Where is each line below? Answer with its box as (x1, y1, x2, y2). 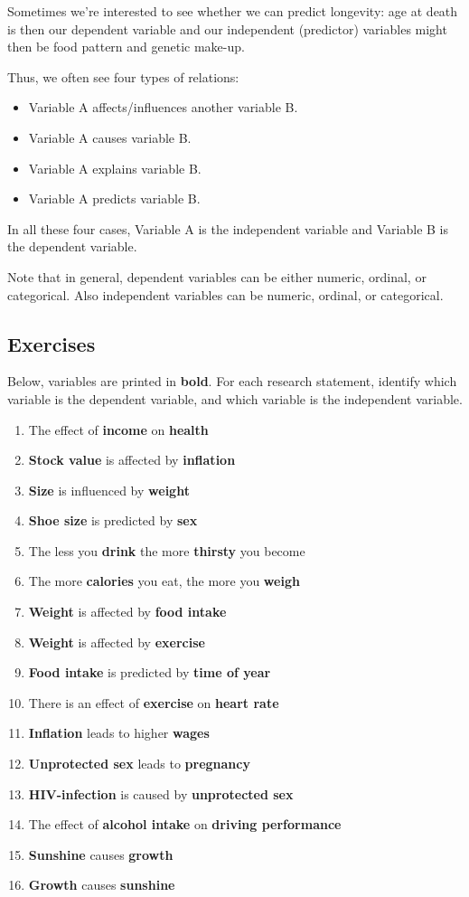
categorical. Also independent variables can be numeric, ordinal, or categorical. (7, 285, 444, 304)
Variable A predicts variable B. (28, 189, 201, 208)
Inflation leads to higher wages (28, 723, 210, 742)
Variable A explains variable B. (28, 158, 202, 177)
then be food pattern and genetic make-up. (7, 37, 245, 56)
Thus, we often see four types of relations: (7, 67, 239, 86)
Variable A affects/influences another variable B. (28, 98, 298, 117)
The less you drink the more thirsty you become (28, 541, 305, 560)
